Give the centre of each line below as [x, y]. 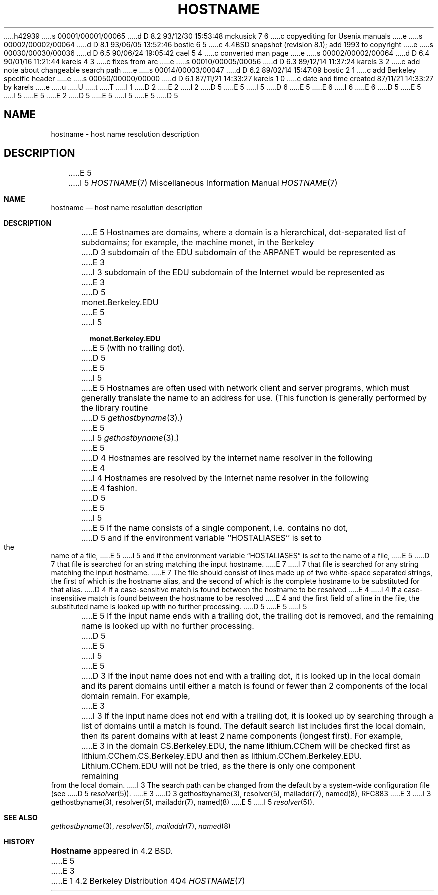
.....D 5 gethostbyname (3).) [132, 418]
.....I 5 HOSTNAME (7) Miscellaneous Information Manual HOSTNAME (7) [203, 183]
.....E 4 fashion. [109, 488]
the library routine [115, 408]
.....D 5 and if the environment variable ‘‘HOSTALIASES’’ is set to [201, 538]
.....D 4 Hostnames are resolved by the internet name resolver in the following [227, 458]
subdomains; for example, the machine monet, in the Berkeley [198, 243]
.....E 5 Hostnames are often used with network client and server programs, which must [245, 388]
